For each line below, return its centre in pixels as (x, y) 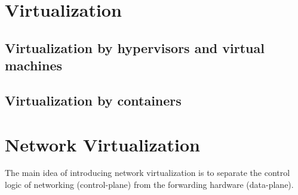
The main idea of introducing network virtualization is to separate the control (148, 173)
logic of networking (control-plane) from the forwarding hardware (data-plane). (149, 185)
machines (34, 65)
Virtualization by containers (93, 100)
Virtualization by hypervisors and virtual (135, 47)
